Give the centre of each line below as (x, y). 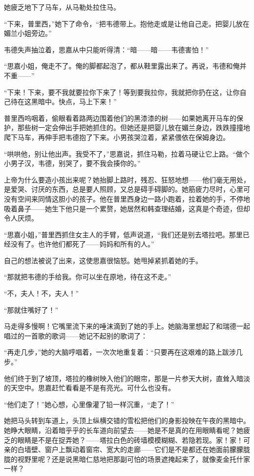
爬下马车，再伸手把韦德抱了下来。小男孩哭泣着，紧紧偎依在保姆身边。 (117, 137)
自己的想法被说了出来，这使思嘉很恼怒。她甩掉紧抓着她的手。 (103, 260)
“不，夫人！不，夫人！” (42, 293)
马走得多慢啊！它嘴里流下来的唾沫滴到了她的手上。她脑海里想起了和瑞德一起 (127, 326)
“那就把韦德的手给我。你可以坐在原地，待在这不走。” (88, 277)
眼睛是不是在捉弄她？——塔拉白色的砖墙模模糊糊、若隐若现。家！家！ (130, 440)
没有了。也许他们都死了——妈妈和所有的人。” (82, 244)
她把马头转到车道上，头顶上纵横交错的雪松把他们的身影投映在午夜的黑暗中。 (127, 420)
